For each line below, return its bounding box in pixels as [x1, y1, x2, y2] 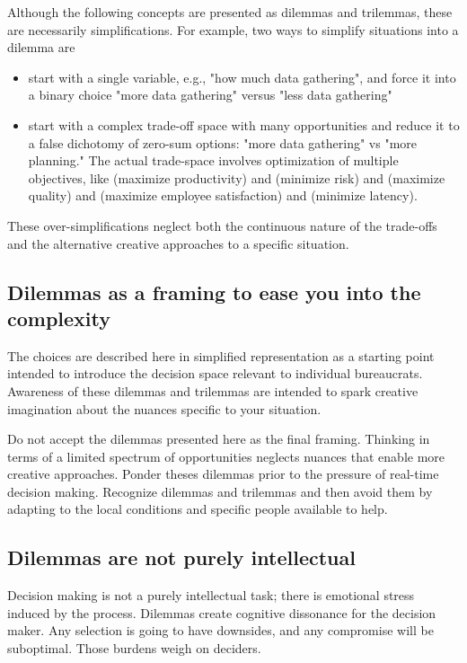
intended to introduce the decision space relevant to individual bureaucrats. [7, 364, 423, 383]
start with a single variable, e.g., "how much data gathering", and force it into [28, 67, 456, 86]
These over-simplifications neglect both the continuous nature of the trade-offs [7, 216, 437, 234]
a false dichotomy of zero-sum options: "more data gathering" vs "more [28, 133, 418, 152]
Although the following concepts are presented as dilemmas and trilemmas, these [7, 3, 453, 21]
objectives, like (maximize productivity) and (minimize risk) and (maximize [28, 168, 445, 187]
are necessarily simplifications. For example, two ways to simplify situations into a [7, 20, 459, 39]
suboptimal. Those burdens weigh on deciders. [7, 639, 261, 658]
